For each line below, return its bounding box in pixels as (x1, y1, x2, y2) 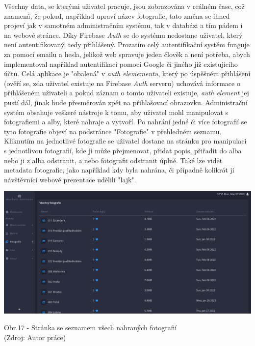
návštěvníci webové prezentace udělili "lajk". (4, 174, 136, 184)
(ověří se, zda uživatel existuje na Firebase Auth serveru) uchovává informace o (4, 78, 240, 88)
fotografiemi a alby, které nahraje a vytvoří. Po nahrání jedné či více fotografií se (4, 116, 247, 127)
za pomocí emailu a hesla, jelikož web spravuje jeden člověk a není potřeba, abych (4, 49, 250, 59)
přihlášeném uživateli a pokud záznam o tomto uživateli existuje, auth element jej (4, 87, 249, 98)
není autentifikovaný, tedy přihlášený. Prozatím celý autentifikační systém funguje (4, 39, 250, 50)
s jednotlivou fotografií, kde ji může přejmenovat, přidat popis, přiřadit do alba (4, 145, 242, 155)
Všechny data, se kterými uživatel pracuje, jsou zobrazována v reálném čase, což (4, 1, 245, 11)
